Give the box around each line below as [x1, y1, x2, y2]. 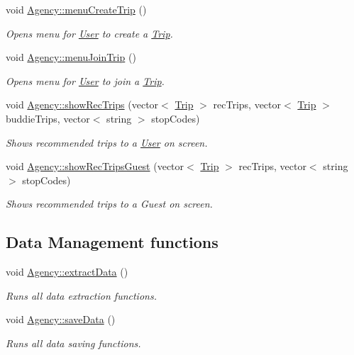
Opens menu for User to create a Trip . [6, 26, 173, 40]
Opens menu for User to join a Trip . [6, 73, 165, 88]
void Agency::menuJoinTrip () [6, 50, 136, 64]
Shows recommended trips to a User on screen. [6, 135, 208, 150]
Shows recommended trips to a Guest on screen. [6, 196, 213, 211]
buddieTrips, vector [6, 111, 90, 125]
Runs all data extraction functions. [6, 288, 157, 303]
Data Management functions [6, 231, 219, 253]
